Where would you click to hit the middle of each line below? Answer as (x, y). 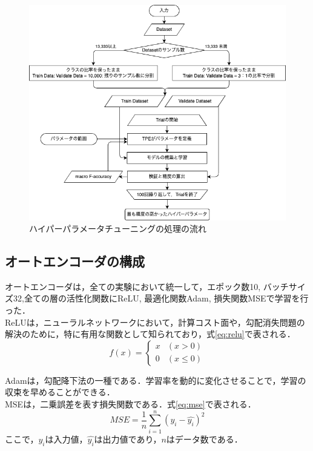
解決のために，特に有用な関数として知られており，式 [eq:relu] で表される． (150, 334)
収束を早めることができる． (60, 392)
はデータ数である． (204, 439)
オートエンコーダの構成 (75, 261)
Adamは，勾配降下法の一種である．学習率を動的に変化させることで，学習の (156, 380)
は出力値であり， (128, 439)
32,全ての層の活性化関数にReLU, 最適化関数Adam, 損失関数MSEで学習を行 (161, 298)
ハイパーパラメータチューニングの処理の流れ (118, 229)
